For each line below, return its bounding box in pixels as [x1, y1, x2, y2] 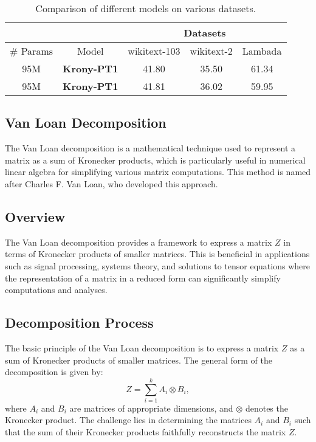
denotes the [245, 401, 288, 414]
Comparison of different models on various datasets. [35, 1, 256, 15]
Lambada [242, 44, 282, 58]
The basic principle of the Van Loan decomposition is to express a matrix [5, 341, 279, 354]
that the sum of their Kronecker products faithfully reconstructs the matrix [5, 426, 286, 438]
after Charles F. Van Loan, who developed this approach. [5, 177, 218, 190]
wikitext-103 [128, 44, 180, 58]
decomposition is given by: [5, 365, 103, 378]
